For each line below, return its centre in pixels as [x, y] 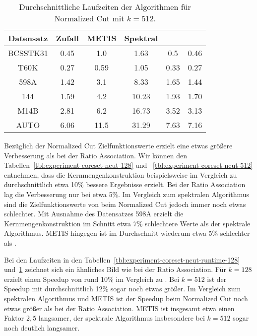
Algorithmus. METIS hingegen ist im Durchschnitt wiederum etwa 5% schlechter [127, 233]
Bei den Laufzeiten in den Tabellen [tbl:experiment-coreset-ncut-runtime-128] [122, 259]
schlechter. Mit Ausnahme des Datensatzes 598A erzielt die [94, 214]
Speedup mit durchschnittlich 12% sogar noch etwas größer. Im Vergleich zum [123, 289]
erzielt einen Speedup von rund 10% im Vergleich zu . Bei [92, 279]
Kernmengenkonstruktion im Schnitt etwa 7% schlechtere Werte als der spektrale [127, 223]
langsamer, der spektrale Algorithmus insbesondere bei [122, 318]
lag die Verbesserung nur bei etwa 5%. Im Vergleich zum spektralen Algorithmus [127, 194]
